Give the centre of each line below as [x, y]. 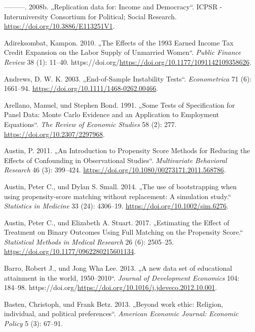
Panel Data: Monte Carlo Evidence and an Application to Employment [112, 114]
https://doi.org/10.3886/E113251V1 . [59, 26]
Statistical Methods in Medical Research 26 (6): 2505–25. [89, 241]
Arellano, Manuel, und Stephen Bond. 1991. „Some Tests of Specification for [120, 104]
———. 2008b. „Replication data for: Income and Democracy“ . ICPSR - [113, 6]
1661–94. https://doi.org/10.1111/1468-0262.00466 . [81, 88]
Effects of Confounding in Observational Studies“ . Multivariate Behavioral [115, 160]
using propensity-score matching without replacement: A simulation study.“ [118, 196]
